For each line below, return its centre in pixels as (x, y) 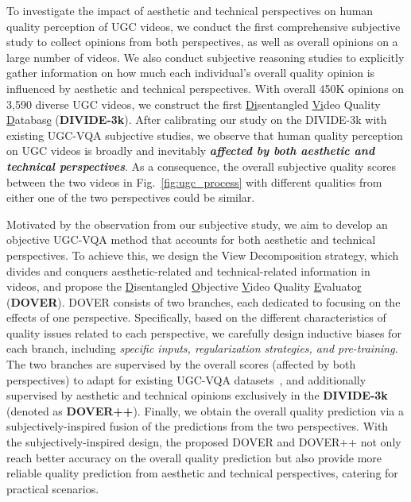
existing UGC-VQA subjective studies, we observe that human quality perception (205, 135)
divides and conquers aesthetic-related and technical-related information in (188, 270)
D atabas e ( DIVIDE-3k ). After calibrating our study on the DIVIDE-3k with (197, 120)
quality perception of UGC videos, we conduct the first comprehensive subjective (204, 26)
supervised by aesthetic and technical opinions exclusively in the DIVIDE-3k (197, 395)
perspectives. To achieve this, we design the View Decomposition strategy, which (203, 255)
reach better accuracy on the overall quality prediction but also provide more (194, 457)
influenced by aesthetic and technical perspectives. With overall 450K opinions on (205, 88)
